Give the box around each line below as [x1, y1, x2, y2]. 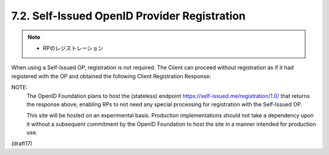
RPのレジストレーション [43, 44, 104, 52]
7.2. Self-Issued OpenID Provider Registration [11, 9, 246, 22]
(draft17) [11, 140, 33, 147]
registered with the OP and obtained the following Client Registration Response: [11, 72, 211, 80]
